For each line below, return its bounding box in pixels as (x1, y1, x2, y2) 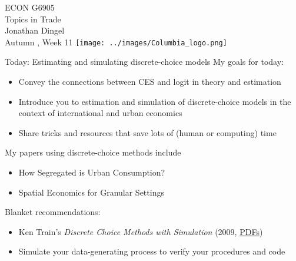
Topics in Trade (5, 12, 61, 25)
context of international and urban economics (18, 107, 182, 119)
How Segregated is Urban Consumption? (18, 166, 165, 178)
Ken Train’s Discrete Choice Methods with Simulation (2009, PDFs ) (18, 225, 263, 237)
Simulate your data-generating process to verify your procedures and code (18, 245, 285, 257)
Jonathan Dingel (5, 24, 65, 37)
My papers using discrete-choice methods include (5, 146, 181, 158)
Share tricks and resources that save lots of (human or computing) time (18, 126, 277, 138)
